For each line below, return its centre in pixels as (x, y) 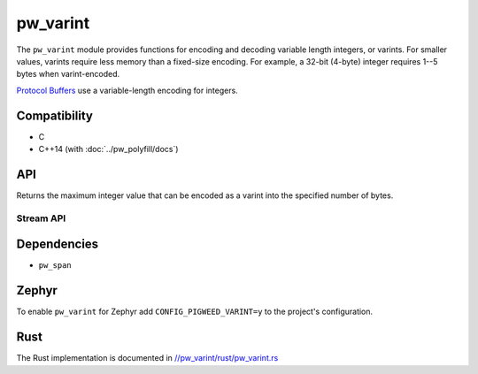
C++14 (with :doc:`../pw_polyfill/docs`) (108, 149)
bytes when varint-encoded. (68, 74)
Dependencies (58, 244)
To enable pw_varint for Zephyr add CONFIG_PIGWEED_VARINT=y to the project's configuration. (195, 312)
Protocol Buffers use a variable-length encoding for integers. (127, 90)
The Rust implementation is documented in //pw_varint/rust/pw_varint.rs (147, 358)
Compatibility (54, 115)
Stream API (41, 218)
